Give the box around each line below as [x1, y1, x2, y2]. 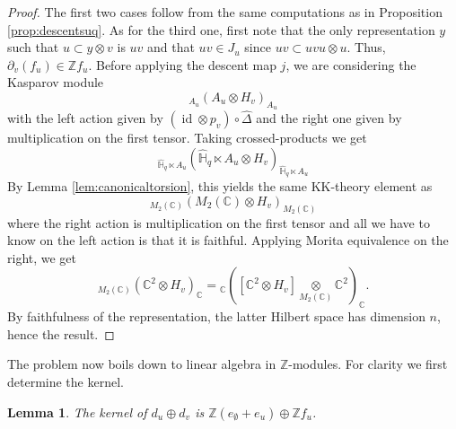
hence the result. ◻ [7, 324, 115, 343]
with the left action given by [7, 109, 163, 127]
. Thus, [346, 38, 386, 57]
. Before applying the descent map [88, 55, 276, 74]
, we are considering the [285, 55, 417, 74]
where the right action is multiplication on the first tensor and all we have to [7, 213, 430, 232]
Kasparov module [7, 73, 104, 92]
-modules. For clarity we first [288, 355, 448, 373]
